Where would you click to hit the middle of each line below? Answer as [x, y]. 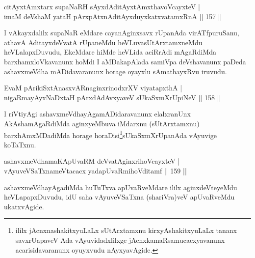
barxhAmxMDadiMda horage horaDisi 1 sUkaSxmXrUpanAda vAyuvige [111, 134]
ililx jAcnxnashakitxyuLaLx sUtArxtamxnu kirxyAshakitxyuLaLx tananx [126, 230]
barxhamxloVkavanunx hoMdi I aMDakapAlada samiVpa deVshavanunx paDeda [125, 61]
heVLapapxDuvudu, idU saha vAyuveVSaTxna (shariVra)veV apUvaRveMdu [119, 197]
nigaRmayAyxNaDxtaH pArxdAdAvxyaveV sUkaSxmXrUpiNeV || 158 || [113, 97]
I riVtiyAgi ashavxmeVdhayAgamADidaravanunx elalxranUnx [97, 114]
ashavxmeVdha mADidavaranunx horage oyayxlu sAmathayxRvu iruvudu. [115, 71]
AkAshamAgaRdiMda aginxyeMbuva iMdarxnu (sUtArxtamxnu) [102, 123]
